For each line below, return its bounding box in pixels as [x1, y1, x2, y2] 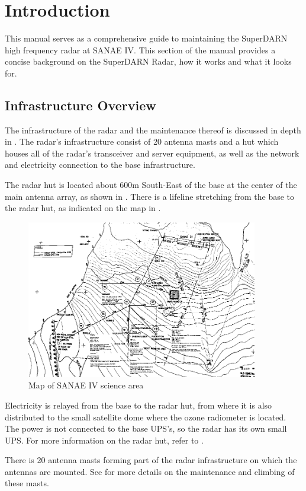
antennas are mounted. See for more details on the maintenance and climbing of [5, 465, 295, 477]
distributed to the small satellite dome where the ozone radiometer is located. [5, 410, 286, 423]
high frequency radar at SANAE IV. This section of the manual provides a [5, 43, 276, 56]
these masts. [5, 477, 49, 489]
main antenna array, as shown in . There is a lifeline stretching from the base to [5, 190, 295, 202]
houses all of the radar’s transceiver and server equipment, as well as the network [5, 146, 299, 159]
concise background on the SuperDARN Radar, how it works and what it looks [5, 55, 292, 68]
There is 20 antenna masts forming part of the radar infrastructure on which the [5, 454, 297, 466]
